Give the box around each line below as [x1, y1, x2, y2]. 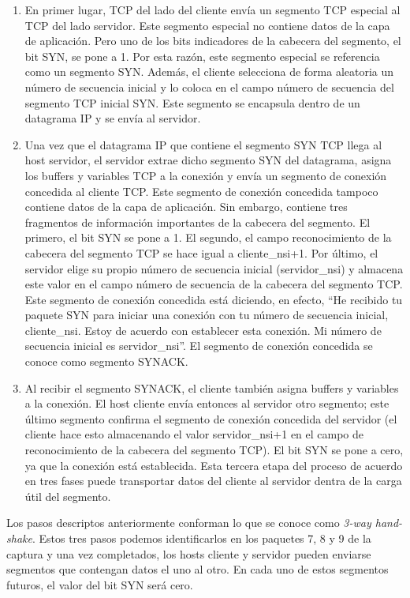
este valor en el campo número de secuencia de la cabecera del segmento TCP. [24, 276, 403, 292]
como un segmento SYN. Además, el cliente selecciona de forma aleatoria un [24, 63, 394, 80]
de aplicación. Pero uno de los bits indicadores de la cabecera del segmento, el [24, 32, 401, 49]
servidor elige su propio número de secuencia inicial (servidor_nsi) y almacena [24, 260, 404, 276]
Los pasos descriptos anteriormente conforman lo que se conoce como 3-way [6, 514, 371, 531]
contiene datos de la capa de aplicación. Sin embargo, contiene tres [24, 198, 348, 215]
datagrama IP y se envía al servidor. [24, 110, 201, 126]
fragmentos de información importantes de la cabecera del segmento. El [24, 213, 371, 230]
